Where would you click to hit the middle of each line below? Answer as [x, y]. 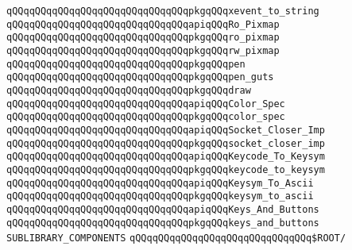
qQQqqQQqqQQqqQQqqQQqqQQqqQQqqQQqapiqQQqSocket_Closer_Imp [166, 130]
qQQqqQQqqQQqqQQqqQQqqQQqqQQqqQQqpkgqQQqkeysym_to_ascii [160, 196]
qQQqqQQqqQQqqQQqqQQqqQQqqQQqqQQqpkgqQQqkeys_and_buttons [163, 223]
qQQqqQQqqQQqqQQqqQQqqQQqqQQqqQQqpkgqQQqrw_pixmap [143, 50]
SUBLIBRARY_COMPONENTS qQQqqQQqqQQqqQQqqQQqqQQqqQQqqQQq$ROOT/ [176, 238]
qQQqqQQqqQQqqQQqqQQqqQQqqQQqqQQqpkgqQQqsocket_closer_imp [166, 143]
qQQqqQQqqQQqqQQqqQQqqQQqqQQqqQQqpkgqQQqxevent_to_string [163, 11]
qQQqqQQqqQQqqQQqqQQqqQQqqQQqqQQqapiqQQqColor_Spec [146, 104]
